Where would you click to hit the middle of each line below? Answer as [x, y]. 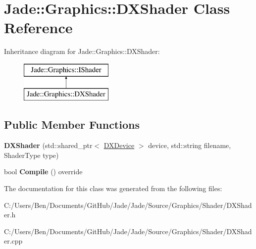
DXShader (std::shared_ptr [48, 145]
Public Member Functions [72, 124]
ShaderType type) [31, 155]
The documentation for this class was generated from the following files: [113, 188]
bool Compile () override [43, 172]
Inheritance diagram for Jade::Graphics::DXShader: [82, 51]
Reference [38, 27]
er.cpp [13, 241]
